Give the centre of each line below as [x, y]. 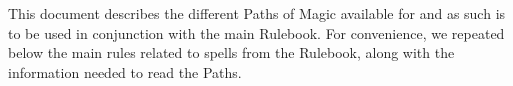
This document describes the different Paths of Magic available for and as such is [257, 13]
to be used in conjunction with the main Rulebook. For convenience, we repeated [256, 32]
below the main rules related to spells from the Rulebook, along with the [231, 52]
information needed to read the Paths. [125, 71]
